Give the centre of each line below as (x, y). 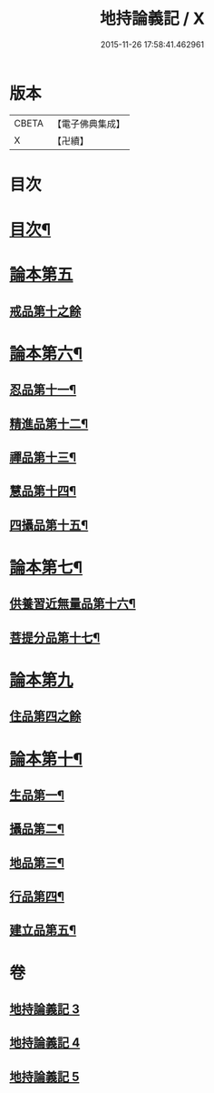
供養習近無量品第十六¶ (73, 604)
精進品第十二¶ (49, 424)
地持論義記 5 (44, 1076)
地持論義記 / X (152, 19)
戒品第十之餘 (45, 311)
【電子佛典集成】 (88, 124)
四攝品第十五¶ (49, 525)
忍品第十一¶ (43, 390)
